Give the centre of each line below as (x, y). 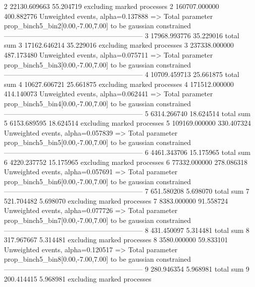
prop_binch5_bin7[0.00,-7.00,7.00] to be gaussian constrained (98, 220)
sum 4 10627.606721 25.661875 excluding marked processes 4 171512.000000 (119, 84)
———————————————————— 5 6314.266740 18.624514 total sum (127, 113)
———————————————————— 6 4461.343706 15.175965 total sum (127, 152)
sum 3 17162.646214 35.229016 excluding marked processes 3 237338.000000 (119, 45)
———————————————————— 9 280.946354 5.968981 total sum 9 (127, 269)
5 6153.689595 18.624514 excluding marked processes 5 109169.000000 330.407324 (127, 123)
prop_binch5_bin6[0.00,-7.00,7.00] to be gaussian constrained (98, 181)
